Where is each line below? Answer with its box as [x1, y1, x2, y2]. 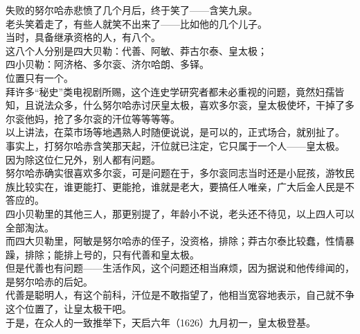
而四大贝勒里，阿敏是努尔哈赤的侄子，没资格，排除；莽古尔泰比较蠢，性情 [6, 234, 345, 248]
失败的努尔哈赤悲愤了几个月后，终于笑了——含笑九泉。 [6, 3, 258, 17]
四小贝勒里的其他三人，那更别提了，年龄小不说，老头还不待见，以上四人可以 [6, 206, 354, 220]
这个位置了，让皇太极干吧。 [6, 301, 132, 316]
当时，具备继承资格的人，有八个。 [6, 30, 161, 44]
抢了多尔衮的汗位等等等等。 [53, 111, 180, 125]
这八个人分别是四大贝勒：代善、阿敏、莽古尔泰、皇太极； [6, 43, 267, 58]
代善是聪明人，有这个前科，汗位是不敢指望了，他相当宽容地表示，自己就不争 [6, 288, 354, 302]
